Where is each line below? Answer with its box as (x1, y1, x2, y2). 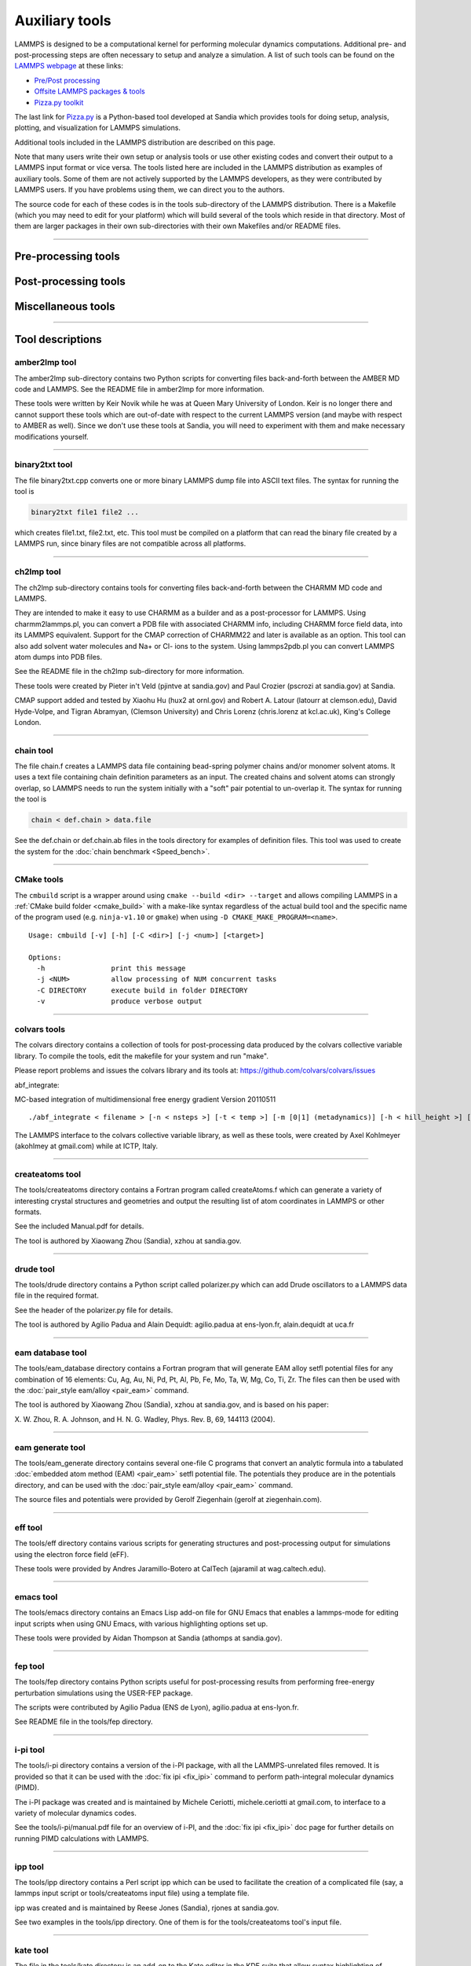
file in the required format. (14, 1290, 100, 1301)
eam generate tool (14, 1441, 86, 1452)
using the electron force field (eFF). (14, 1549, 130, 1559)
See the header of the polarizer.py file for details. (14, 1305, 173, 1315)
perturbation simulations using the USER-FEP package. (14, 1688, 193, 1698)
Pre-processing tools (14, 250, 121, 263)
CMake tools (14, 874, 64, 885)
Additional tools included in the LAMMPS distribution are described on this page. (14, 138, 276, 147)
